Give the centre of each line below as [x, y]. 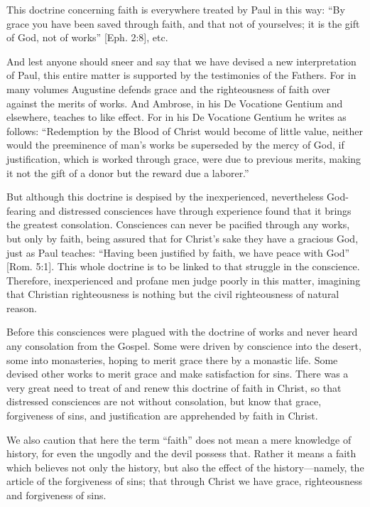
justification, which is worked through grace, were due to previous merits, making [184, 158]
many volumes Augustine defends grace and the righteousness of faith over [168, 89]
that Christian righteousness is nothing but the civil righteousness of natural [173, 294]
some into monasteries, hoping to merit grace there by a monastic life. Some [172, 359]
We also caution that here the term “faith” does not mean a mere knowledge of [179, 439]
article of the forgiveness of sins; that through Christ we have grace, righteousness [184, 481]
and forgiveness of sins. [56, 495]
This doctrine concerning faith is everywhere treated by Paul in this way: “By [176, 9]
